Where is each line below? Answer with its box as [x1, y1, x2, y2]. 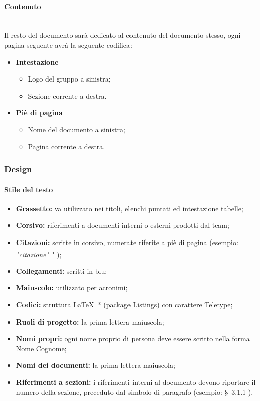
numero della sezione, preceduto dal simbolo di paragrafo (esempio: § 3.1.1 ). [16, 386, 253, 397]
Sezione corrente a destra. [28, 90, 107, 101]
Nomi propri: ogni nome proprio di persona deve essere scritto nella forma [16, 333, 250, 344]
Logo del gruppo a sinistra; [28, 73, 111, 84]
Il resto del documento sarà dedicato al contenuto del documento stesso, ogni [4, 30, 241, 40]
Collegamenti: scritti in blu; [16, 265, 107, 276]
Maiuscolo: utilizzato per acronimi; [16, 282, 128, 293]
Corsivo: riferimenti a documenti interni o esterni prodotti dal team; [16, 220, 229, 230]
